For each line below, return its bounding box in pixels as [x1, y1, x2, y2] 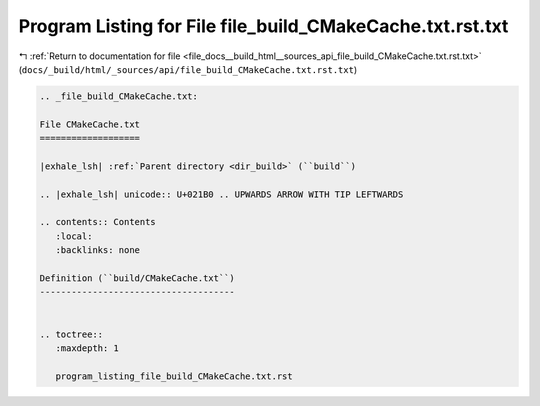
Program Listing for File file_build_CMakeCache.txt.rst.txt [18, 15, 509, 37]
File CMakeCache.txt [39, 118, 140, 130]
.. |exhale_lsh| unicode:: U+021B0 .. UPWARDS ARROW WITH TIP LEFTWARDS [39, 188, 404, 200]
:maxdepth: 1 [55, 342, 120, 354]
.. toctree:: [39, 328, 104, 340]
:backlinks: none [55, 245, 140, 256]
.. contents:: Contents [39, 216, 157, 228]
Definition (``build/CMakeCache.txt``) [39, 273, 235, 284]
